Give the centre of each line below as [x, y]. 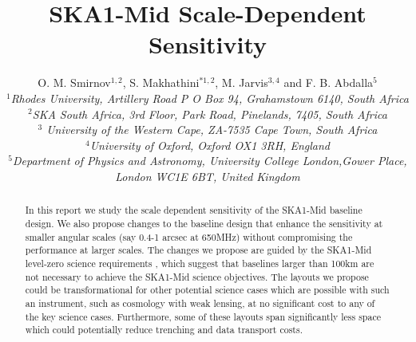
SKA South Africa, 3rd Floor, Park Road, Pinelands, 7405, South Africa [210, 114]
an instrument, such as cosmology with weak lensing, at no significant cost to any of [200, 303]
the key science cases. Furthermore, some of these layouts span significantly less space [203, 316]
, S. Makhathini [161, 83]
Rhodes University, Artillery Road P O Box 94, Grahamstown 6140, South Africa [210, 98]
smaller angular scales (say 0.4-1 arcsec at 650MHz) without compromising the [189, 236]
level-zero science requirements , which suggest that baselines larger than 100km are [200, 263]
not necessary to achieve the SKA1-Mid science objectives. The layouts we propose [197, 276]
